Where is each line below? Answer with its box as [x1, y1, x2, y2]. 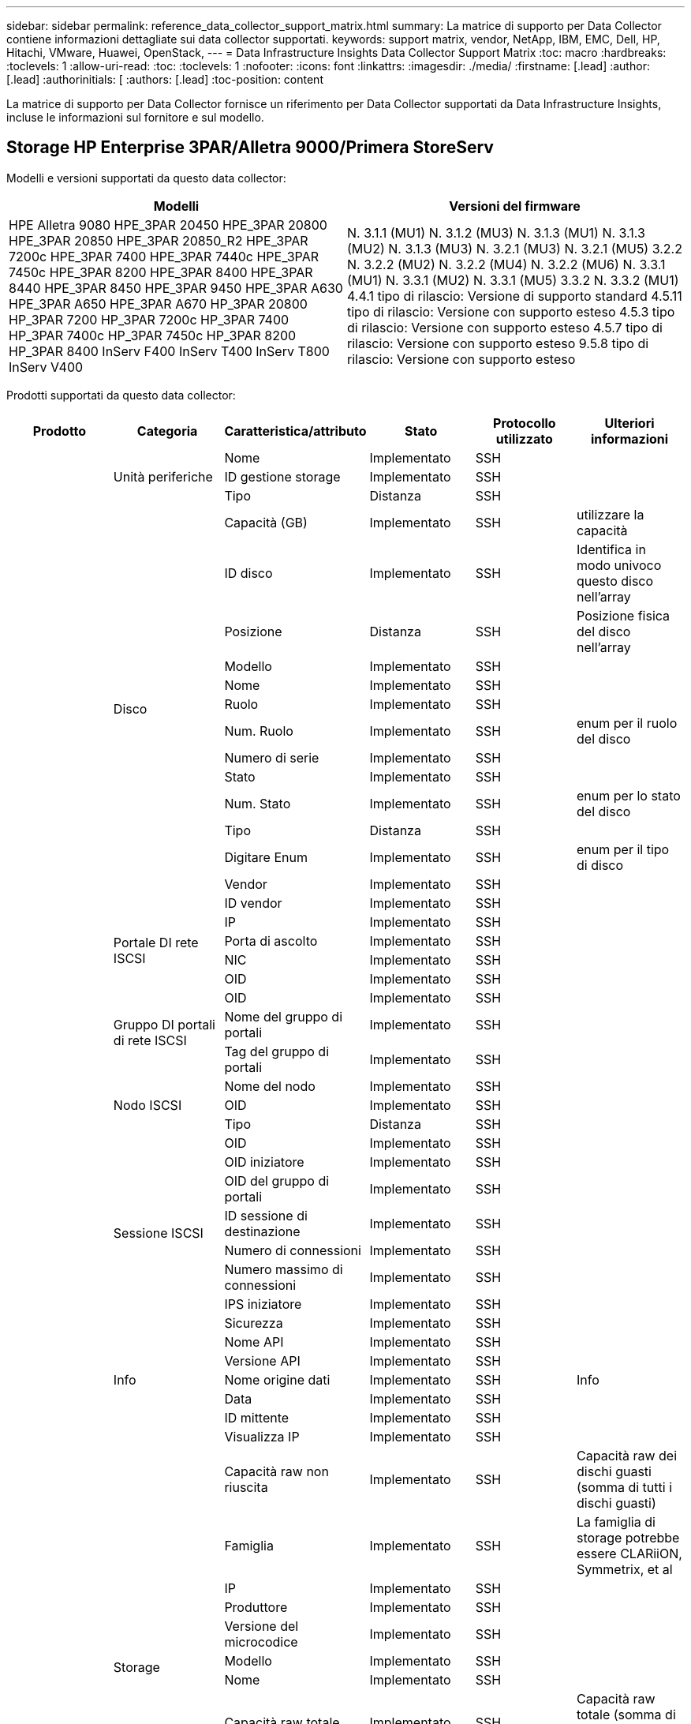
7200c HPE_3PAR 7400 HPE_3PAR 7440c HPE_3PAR [9, 248, 319, 264]
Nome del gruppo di [224, 1008, 343, 1025]
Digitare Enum [224, 849, 308, 865]
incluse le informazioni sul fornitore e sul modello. [6, 111, 264, 124]
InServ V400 [9, 358, 84, 375]
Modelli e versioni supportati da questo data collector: [6, 171, 286, 185]
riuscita [224, 1479, 268, 1495]
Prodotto [32, 422, 87, 439]
